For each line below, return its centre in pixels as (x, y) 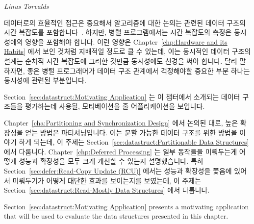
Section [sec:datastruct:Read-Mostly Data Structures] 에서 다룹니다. (107, 190)
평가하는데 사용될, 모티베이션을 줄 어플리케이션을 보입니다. (115, 106)
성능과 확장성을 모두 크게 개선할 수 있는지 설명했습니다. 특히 (111, 161)
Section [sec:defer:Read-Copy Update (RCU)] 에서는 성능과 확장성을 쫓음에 (118, 170)
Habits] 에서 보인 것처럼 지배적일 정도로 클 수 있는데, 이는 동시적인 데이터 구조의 (127, 51)
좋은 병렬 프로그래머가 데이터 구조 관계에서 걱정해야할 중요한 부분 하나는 (139, 70)
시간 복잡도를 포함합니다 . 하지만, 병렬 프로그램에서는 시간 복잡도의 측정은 (118, 32)
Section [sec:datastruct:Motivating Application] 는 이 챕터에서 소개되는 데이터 (122, 96)
